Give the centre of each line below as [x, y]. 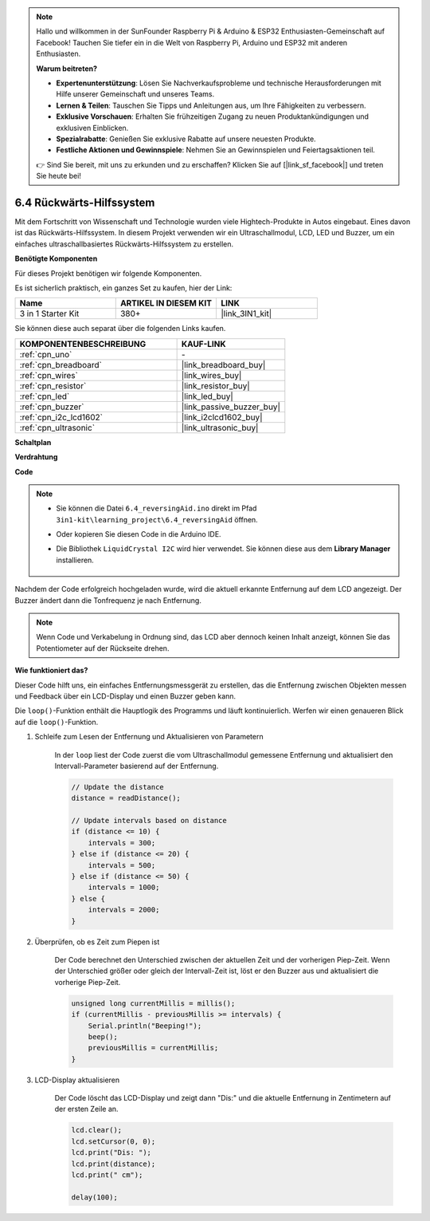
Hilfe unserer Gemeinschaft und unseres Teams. [135, 94]
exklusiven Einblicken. [92, 128]
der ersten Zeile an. [86, 1109]
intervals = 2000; [124, 910]
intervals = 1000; [124, 888]
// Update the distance [118, 787]
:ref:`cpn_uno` [46, 354]
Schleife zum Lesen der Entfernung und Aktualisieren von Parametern [149, 737]
